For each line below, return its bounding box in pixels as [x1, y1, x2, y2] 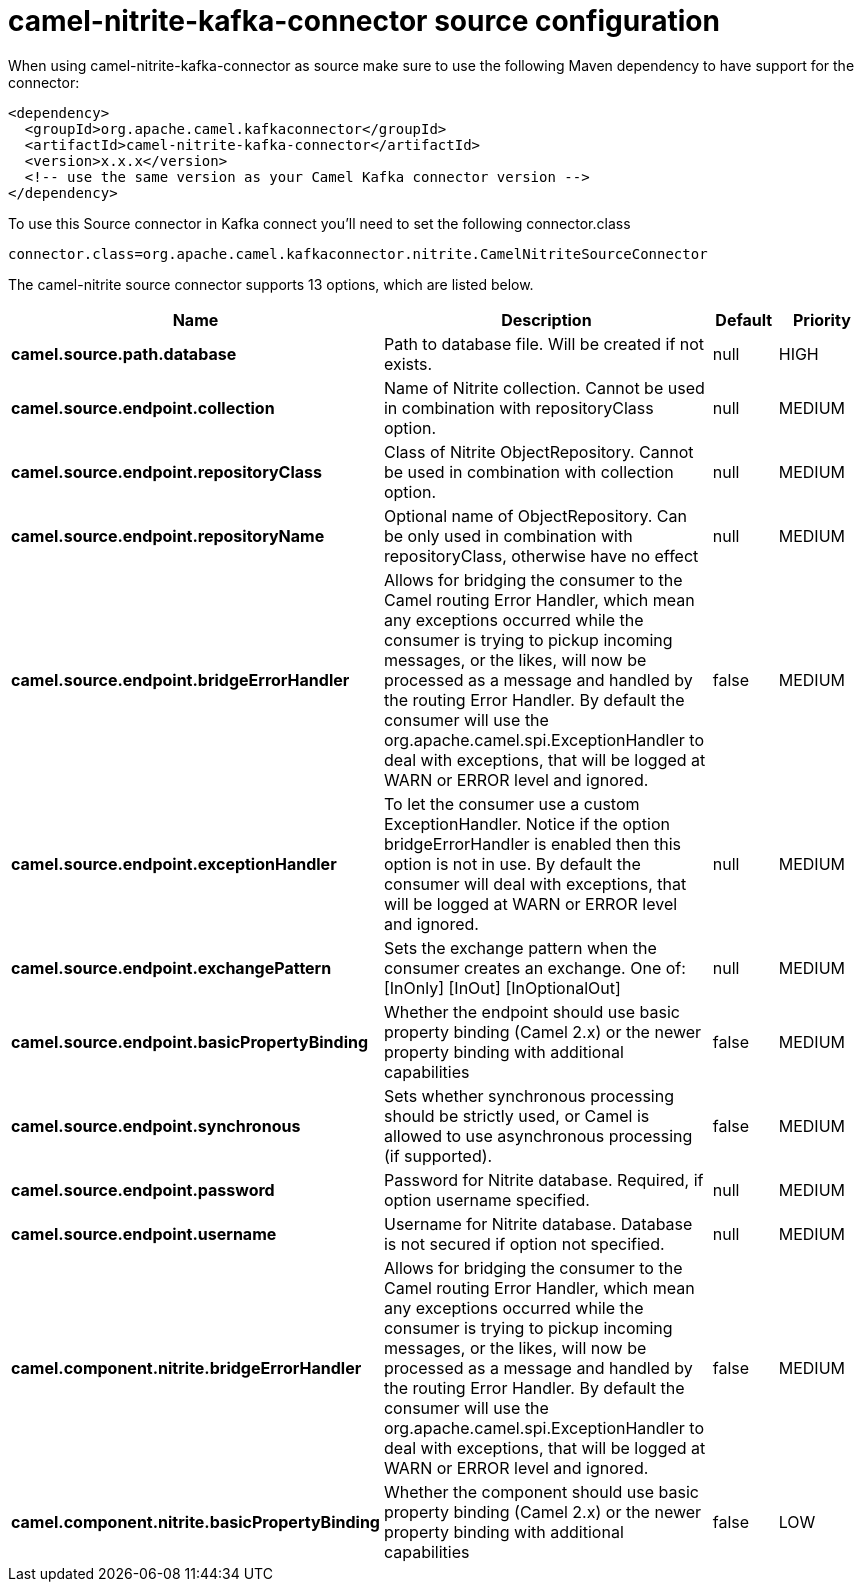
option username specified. [383, 1189, 590, 1210]
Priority [792, 309, 851, 330]
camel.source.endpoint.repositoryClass [11, 461, 322, 482]
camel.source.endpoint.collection [11, 397, 275, 418]
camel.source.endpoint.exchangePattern [11, 957, 332, 978]
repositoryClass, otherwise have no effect [383, 545, 699, 566]
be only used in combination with [383, 525, 633, 546]
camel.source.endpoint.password [11, 1179, 275, 1200]
